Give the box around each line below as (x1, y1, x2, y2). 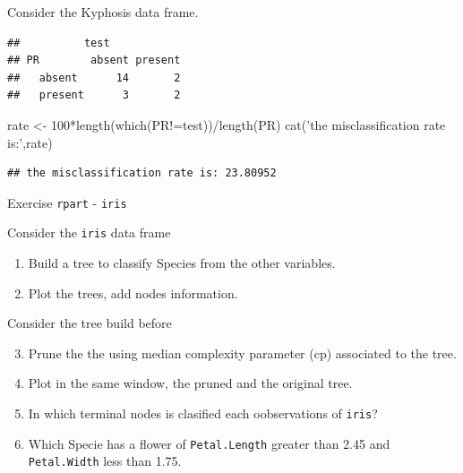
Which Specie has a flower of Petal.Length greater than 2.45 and (28, 434, 390, 452)
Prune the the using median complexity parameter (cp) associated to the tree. (28, 343, 457, 362)
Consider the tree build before (7, 314, 172, 332)
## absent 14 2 (7, 71, 181, 84)
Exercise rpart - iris (7, 193, 127, 211)
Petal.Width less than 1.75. (28, 451, 182, 470)
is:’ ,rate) (7, 133, 53, 151)
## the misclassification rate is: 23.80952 (7, 167, 277, 180)
